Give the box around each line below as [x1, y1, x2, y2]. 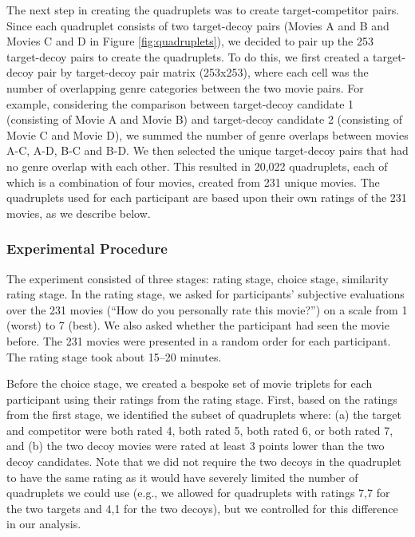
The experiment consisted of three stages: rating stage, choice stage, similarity [6, 270, 389, 286]
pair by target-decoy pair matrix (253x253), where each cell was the [37, 64, 369, 81]
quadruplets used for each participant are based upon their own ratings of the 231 [6, 189, 407, 206]
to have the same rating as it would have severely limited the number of [6, 468, 358, 485]
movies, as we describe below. [6, 204, 151, 221]
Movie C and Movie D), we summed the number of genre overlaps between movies [6, 126, 409, 143]
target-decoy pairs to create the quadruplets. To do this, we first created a [6, 48, 370, 65]
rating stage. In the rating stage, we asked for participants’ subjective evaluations [6, 286, 405, 302]
